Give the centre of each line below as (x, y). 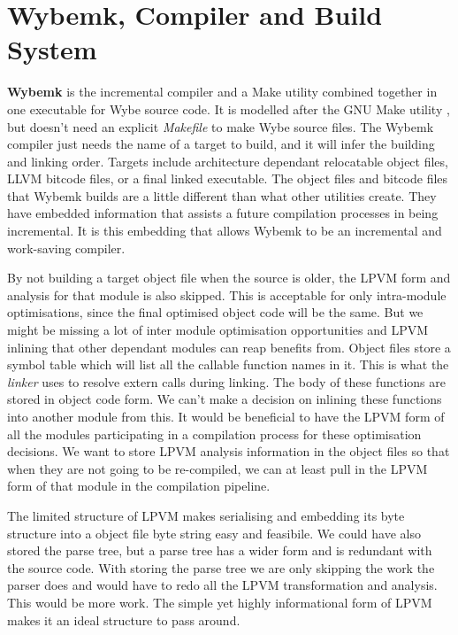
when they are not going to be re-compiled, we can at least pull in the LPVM (218, 468)
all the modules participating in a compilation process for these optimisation (214, 434)
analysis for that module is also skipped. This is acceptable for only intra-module (227, 294)
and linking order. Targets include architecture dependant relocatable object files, (228, 161)
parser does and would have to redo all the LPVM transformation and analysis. (222, 585)
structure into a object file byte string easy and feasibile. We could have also (214, 533)
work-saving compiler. (66, 248)
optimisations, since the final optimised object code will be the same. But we (215, 312)
